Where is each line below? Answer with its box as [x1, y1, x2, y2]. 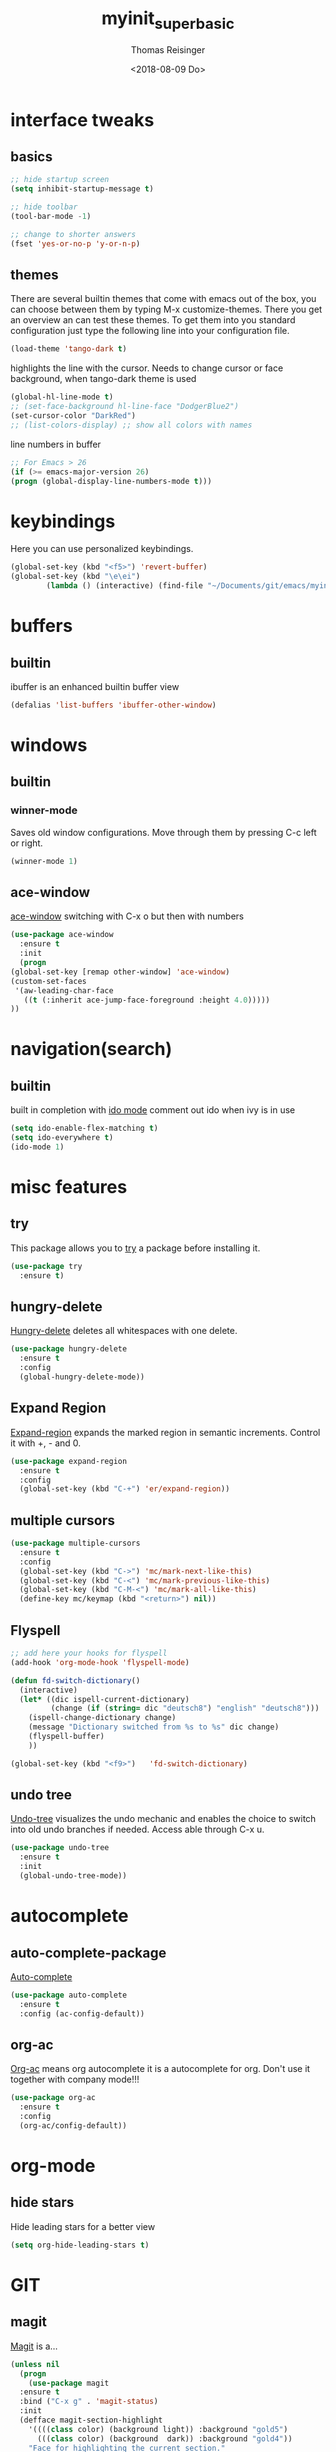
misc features [10, 1176, 128, 1199]
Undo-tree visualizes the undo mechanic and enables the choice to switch [10, 1813, 317, 1825]
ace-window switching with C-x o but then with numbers [10, 910, 245, 922]
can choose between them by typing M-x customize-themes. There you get [10, 303, 323, 316]
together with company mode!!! [10, 2073, 140, 2086]
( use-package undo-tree [10, 1843, 110, 1853]
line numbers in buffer [10, 438, 102, 450]
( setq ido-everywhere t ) [10, 1133, 114, 1143]
